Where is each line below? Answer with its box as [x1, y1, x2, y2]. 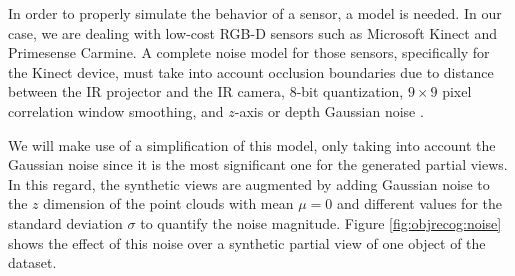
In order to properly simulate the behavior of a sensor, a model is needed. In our [8, 3, 502, 23]
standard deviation [8, 212, 123, 233]
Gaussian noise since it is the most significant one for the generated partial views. [8, 154, 508, 175]
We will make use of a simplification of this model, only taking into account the [8, 134, 496, 155]
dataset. [8, 252, 57, 273]
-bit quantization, [296, 81, 404, 102]
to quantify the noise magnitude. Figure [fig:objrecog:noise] [140, 212, 502, 233]
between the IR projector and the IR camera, [8, 81, 285, 102]
